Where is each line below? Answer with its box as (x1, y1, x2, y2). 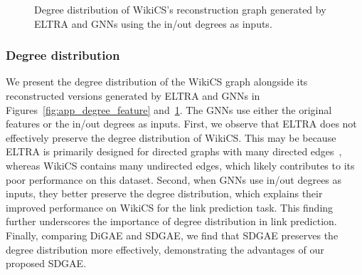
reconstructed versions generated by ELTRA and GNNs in (6, 88, 260, 103)
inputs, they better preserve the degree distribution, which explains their (6, 186, 323, 201)
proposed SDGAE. (6, 256, 87, 271)
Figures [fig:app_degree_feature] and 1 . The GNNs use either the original (6, 102, 332, 117)
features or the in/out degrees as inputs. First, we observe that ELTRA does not (6, 116, 357, 131)
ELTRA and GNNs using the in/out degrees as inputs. (34, 16, 272, 31)
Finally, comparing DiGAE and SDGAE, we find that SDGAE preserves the (6, 227, 339, 242)
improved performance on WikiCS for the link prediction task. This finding (6, 199, 334, 214)
